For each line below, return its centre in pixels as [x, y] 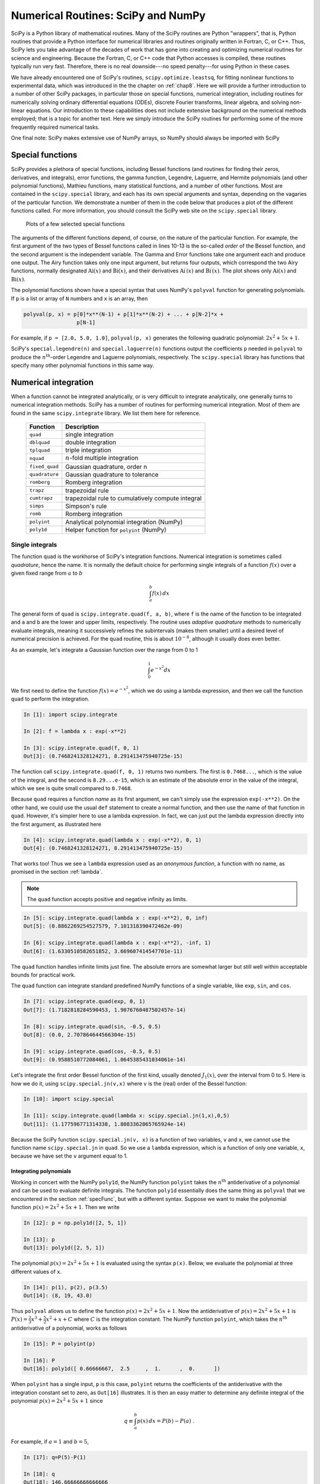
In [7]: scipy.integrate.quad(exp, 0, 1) [84, 1001]
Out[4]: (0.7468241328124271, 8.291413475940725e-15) [103, 848]
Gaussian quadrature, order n [106, 467]
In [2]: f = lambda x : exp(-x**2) [75, 731]
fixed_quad [44, 467]
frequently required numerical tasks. [55, 127]
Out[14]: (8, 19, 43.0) [58, 1295]
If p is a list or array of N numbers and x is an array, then [79, 298]
